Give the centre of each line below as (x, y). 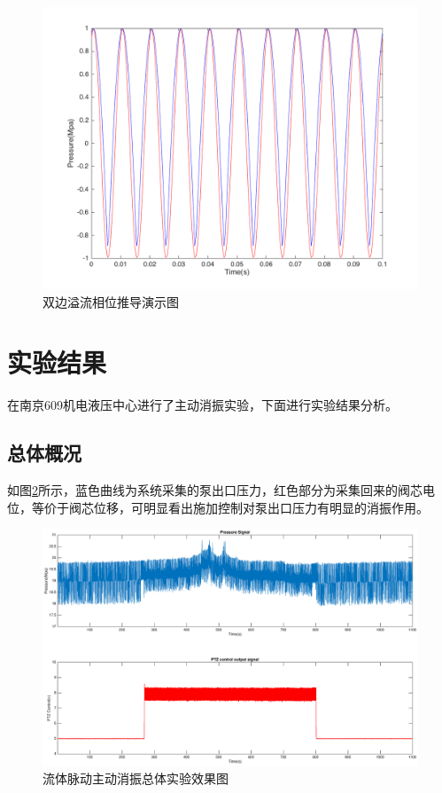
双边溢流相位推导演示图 (111, 301)
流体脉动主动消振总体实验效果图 (136, 777)
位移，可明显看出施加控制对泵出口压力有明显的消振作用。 (261, 507)
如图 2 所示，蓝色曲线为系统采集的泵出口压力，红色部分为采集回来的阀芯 (215, 490)
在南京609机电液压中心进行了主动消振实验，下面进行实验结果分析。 (202, 405)
